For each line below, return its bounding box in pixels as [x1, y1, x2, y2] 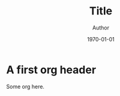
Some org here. [6, 83, 45, 90]
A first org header [6, 63, 97, 76]
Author [92, 24, 110, 31]
